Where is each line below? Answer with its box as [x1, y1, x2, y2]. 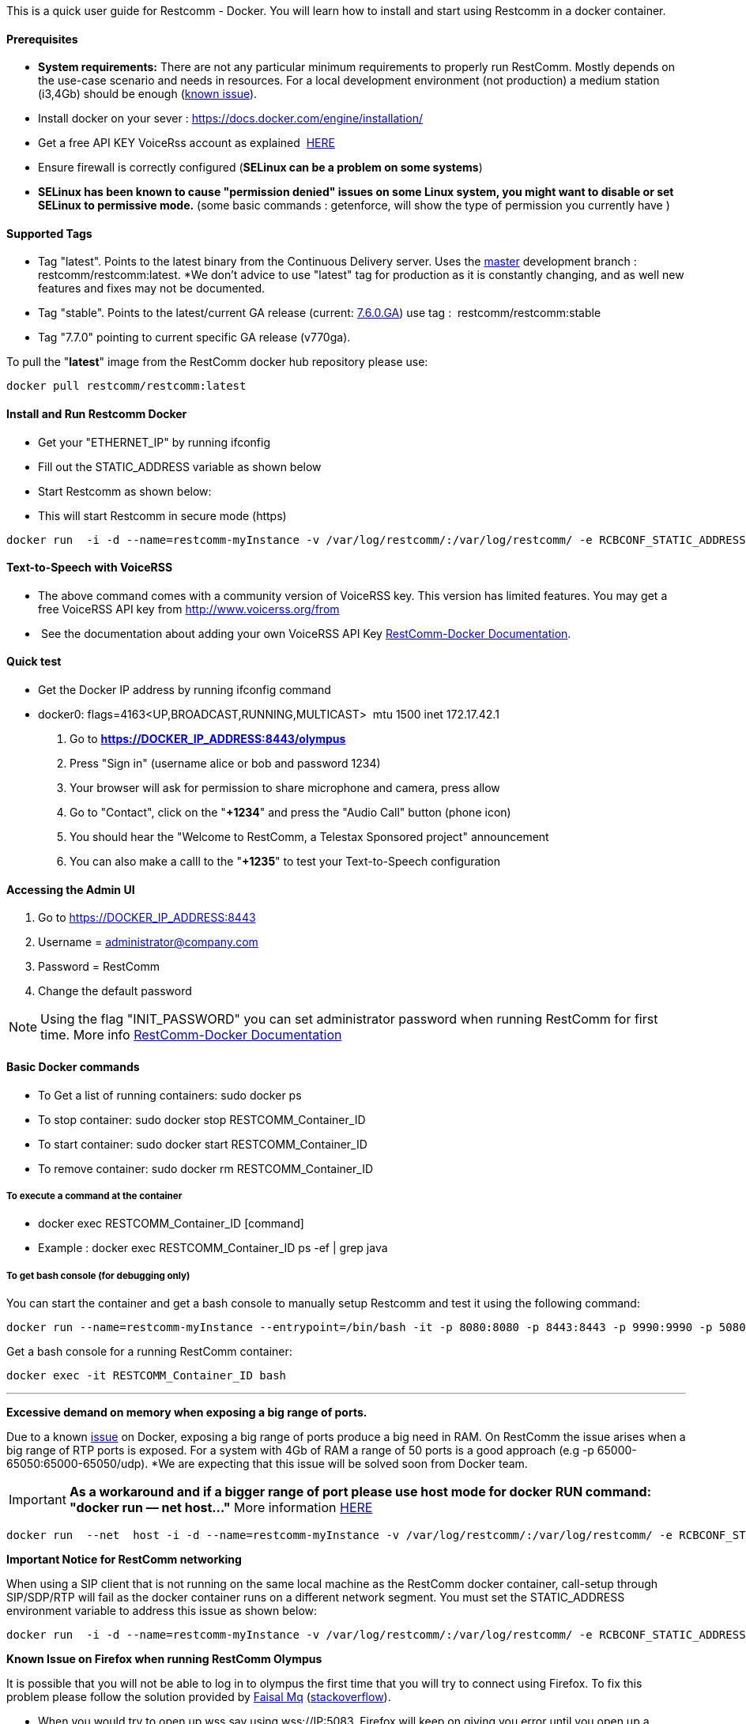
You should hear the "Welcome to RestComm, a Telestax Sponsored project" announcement [70, 830, 549, 844]
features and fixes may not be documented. [38, 281, 266, 296]
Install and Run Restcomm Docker [6, 407, 187, 421]
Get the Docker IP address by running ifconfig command [38, 683, 331, 697]
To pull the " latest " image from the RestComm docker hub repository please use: [6, 355, 428, 369]
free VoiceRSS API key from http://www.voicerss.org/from [38, 602, 340, 616]
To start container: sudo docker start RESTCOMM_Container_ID [38, 1137, 367, 1151]
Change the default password [38, 984, 192, 998]
